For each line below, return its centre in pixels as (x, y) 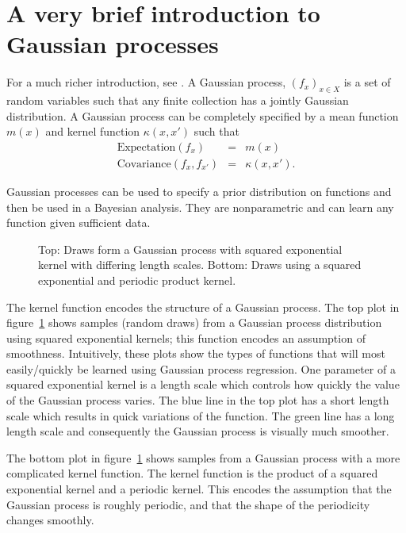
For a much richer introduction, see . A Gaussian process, (146, 82)
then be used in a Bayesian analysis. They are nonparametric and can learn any (200, 207)
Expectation (146, 147)
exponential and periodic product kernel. (137, 280)
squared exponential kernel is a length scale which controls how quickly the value (203, 384)
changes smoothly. (50, 520)
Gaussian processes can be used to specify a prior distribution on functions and (199, 191)
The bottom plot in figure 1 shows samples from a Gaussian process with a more (203, 457)
